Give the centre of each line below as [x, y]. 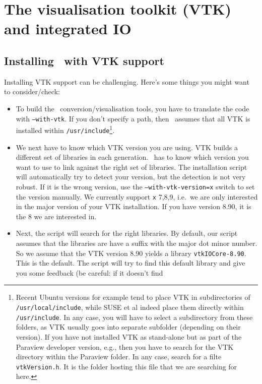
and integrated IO [68, 28]
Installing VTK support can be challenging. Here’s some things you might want [127, 81]
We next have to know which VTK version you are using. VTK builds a [127, 147]
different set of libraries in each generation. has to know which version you [132, 157]
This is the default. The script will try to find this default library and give [130, 263]
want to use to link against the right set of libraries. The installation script [132, 167]
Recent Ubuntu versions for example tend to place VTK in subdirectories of [133, 297]
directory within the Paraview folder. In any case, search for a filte [119, 357]
